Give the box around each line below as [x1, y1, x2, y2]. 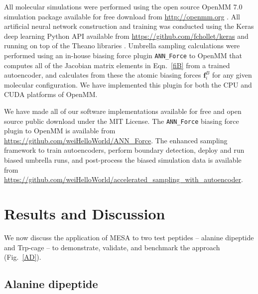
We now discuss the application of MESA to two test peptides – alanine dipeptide [4, 232, 254, 242]
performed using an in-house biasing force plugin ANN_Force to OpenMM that [4, 50, 242, 60]
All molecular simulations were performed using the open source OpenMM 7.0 [4, 1, 243, 11]
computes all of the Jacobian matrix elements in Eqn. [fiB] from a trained [4, 60, 230, 70]
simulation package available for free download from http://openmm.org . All [4, 11, 240, 21]
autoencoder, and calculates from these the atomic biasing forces [4, 70, 201, 80]
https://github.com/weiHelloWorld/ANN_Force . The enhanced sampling [4, 135, 228, 145]
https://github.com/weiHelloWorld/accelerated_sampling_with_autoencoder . [4, 174, 243, 185]
